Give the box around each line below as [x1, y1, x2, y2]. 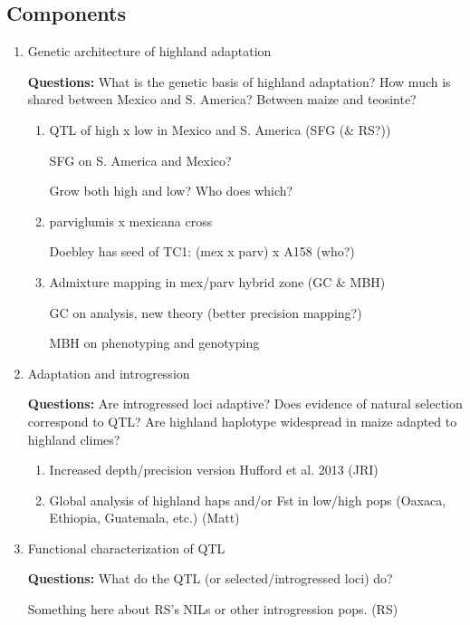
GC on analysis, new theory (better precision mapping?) [49, 303, 362, 322]
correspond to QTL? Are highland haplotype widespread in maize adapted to [27, 411, 457, 430]
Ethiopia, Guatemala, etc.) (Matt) [49, 508, 240, 527]
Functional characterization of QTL [27, 538, 225, 557]
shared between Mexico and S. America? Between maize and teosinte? [27, 90, 417, 109]
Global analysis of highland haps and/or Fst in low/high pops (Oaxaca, [49, 490, 446, 509]
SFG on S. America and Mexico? [49, 150, 232, 169]
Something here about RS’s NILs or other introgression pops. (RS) [27, 600, 398, 619]
